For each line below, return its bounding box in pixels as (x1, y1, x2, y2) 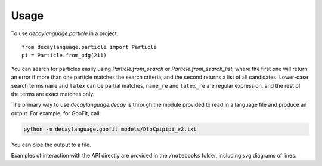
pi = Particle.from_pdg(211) (21, 52, 107, 59)
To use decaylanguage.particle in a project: (11, 30, 119, 37)
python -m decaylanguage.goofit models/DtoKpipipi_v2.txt (23, 125, 197, 133)
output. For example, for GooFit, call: (11, 109, 101, 116)
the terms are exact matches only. (11, 90, 95, 97)
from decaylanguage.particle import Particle (21, 44, 157, 50)
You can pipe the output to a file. (11, 141, 92, 148)
